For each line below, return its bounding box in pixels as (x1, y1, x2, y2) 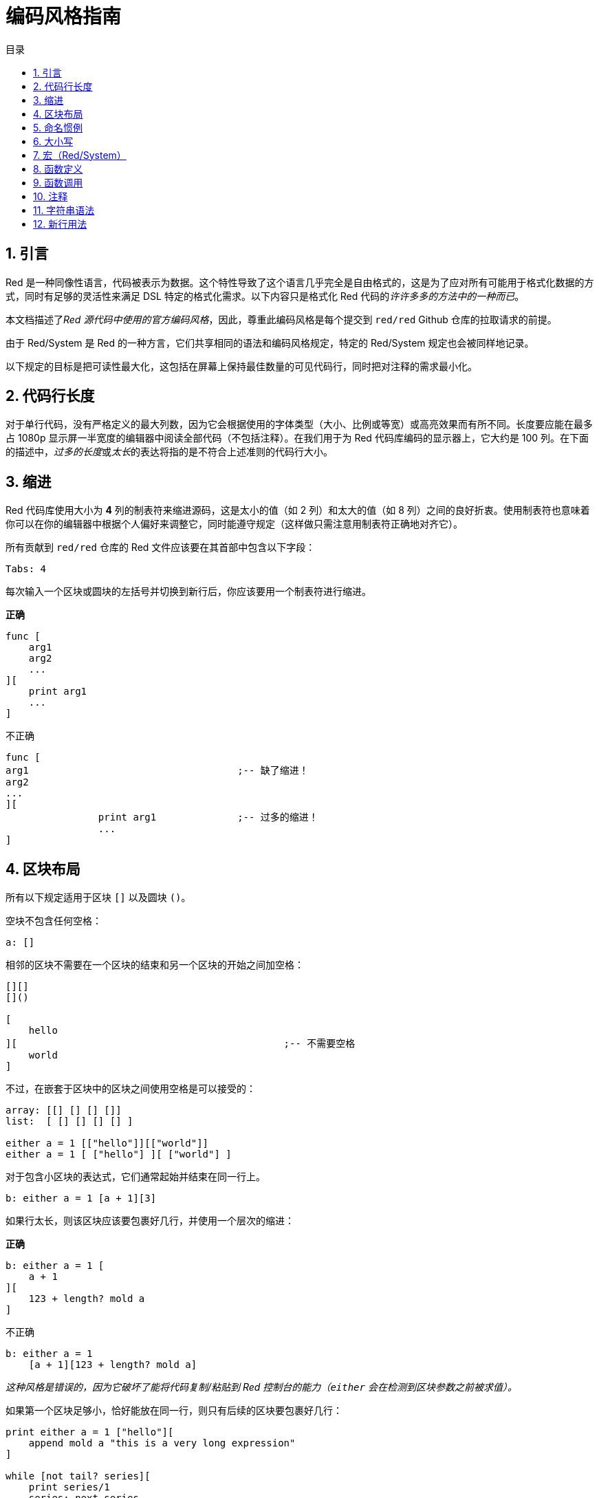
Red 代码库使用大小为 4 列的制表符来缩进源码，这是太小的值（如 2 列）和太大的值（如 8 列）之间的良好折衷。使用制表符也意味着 (6, 504, 590, 517)
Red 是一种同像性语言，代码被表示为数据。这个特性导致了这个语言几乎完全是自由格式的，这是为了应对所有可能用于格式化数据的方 (6, 276, 594, 288)
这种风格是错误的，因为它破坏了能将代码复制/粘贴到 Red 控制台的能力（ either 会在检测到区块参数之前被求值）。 (6, 1381, 517, 1393)
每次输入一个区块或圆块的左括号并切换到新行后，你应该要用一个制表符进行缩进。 (6, 585, 371, 598)
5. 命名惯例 (33, 121, 83, 133)
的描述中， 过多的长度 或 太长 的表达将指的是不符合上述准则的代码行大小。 (6, 446, 333, 458)
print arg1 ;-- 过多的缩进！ (98, 812, 318, 823)
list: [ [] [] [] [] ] (6, 1116, 133, 1127)
